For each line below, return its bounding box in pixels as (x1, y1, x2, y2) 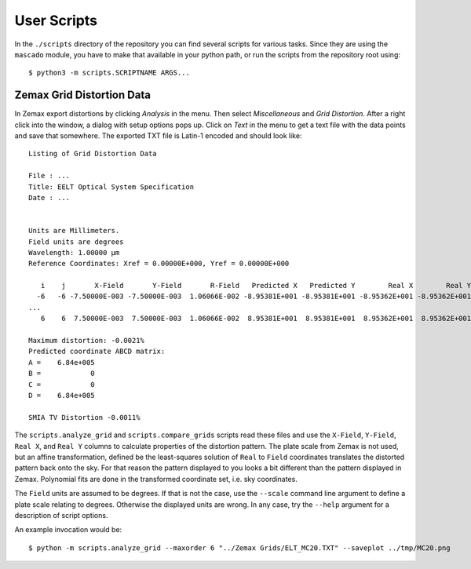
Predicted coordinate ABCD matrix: (28, 347, 166, 356)
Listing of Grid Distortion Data (28, 149, 157, 159)
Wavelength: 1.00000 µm (28, 248, 120, 257)
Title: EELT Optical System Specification (28, 182, 195, 191)
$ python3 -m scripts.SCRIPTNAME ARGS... (28, 68, 190, 78)
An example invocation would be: (14, 525, 122, 534)
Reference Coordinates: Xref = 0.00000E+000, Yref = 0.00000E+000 (28, 259, 290, 268)
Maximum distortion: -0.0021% (28, 336, 145, 345)
